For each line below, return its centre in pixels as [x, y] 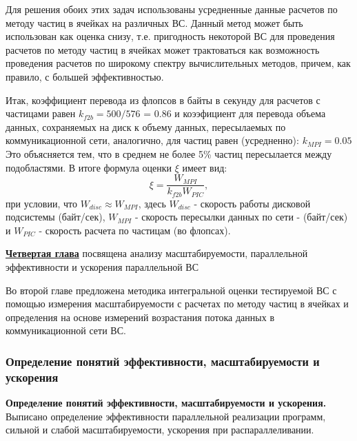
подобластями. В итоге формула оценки [89, 167]
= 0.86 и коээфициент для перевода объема [235, 113]
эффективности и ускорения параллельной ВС [102, 267]
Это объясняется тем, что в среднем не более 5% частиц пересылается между [169, 153]
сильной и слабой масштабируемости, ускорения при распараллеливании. [160, 430]
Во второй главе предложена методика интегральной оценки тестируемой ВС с [171, 290]
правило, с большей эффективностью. [85, 76]
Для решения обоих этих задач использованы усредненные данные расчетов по [172, 9]
